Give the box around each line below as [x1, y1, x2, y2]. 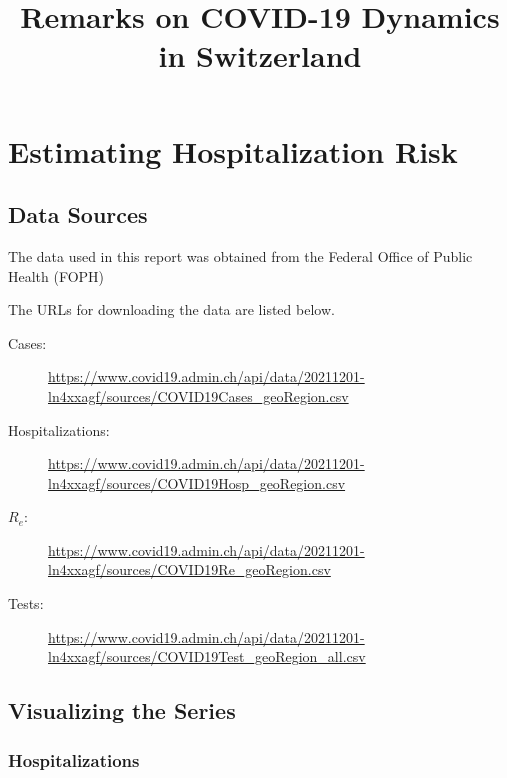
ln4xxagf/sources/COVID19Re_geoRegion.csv [48, 559, 331, 580]
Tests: [8, 593, 44, 614]
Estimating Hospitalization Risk [8, 130, 458, 171]
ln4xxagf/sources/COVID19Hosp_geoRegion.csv [48, 472, 346, 493]
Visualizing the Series [8, 695, 236, 726]
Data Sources [8, 199, 148, 230]
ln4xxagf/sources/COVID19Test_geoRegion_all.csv [48, 646, 366, 667]
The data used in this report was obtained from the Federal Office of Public [8, 245, 473, 266]
